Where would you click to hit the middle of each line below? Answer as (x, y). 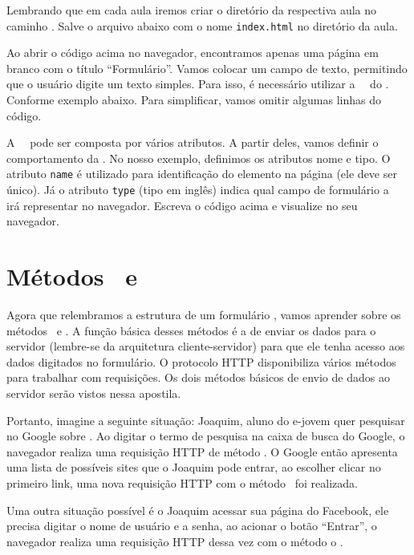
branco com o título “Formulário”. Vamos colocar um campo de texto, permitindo (207, 68)
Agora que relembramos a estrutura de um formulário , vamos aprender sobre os (204, 315)
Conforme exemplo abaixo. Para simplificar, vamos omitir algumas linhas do (194, 100)
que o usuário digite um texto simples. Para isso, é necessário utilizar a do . (198, 84)
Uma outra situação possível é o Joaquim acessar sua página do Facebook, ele (198, 510)
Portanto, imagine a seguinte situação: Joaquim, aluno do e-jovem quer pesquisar (206, 420)
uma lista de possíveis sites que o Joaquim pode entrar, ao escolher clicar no (194, 467)
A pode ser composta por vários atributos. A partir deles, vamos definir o (193, 142)
